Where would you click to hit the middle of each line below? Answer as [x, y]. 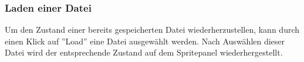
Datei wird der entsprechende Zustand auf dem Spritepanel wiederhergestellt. [144, 52]
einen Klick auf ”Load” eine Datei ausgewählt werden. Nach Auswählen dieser [145, 41]
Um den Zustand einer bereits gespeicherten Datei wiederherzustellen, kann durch [152, 30]
